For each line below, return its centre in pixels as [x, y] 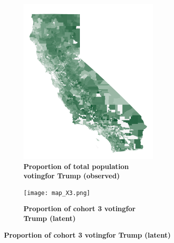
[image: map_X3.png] [57, 193]
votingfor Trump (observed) [72, 176]
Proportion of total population [76, 166]
